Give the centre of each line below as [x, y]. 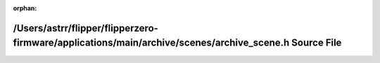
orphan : [25, 8]
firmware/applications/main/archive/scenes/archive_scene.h [151, 43]
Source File [316, 43]
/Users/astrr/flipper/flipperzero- [85, 28]
